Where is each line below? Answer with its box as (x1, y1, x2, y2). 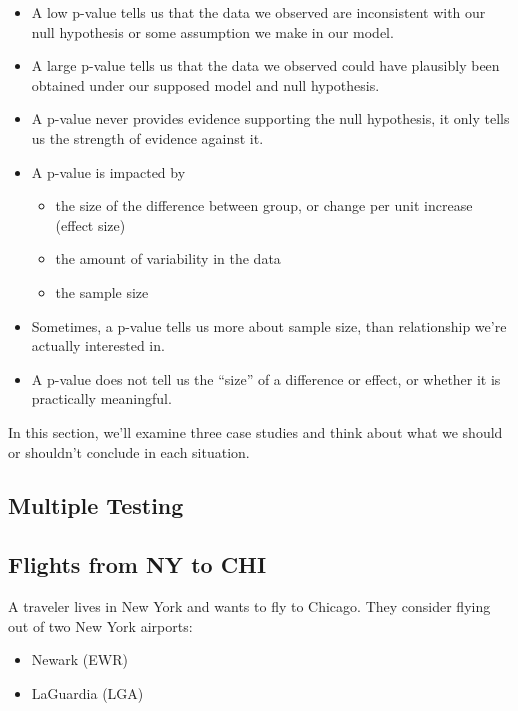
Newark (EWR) (31, 649, 128, 670)
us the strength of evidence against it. (31, 127, 264, 148)
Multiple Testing (8, 490, 184, 521)
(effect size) (55, 214, 126, 235)
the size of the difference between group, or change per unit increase (55, 195, 473, 216)
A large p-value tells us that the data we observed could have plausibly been (31, 55, 500, 76)
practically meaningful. (31, 388, 172, 409)
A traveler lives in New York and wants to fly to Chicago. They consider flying (8, 596, 491, 617)
